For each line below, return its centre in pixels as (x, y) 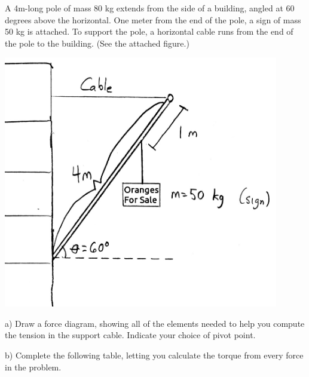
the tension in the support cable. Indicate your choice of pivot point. (130, 335)
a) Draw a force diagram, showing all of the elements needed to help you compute (155, 323)
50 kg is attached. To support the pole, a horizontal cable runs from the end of (149, 31)
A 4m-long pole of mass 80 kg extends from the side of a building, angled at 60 (150, 8)
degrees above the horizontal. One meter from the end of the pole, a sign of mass (153, 19)
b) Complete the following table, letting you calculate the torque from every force (154, 355)
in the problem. (33, 367)
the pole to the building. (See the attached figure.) (97, 43)
